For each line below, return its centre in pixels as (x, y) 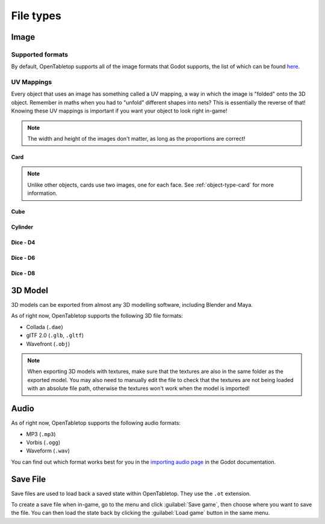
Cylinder (22, 227)
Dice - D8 (23, 273)
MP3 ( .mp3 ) (41, 434)
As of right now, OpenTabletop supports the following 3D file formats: (97, 316)
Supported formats (40, 54)
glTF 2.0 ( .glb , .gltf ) (55, 335)
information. (42, 193)
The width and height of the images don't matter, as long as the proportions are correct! (136, 139)
